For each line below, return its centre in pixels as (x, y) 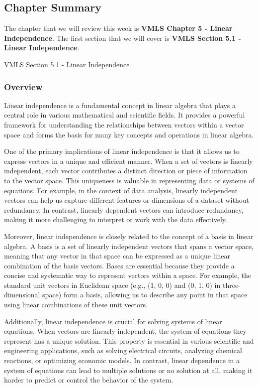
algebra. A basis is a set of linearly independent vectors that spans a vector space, (129, 246)
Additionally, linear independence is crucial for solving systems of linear (113, 321)
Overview (23, 86)
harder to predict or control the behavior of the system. (89, 380)
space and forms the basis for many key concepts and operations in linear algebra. (129, 134)
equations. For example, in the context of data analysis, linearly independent (121, 190)
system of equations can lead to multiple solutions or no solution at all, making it (128, 370)
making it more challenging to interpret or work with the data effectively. (116, 219)
